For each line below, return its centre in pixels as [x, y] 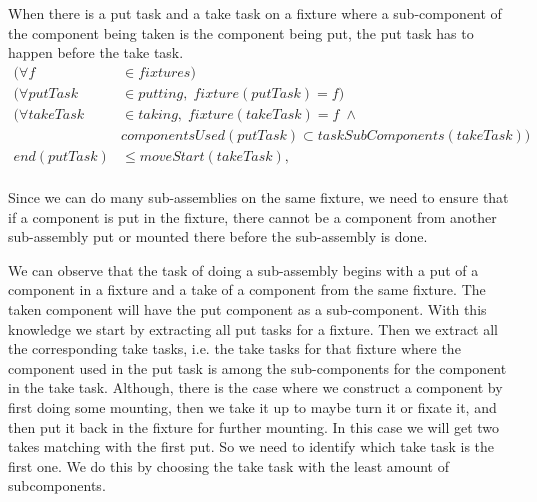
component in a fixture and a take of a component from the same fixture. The [247, 289]
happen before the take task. [96, 52]
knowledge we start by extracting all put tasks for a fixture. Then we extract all [253, 328]
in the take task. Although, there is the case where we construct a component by [255, 387]
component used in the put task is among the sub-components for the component [257, 367]
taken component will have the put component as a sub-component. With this [247, 308]
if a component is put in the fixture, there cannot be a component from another [252, 216]
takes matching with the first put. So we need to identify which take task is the [251, 446]
